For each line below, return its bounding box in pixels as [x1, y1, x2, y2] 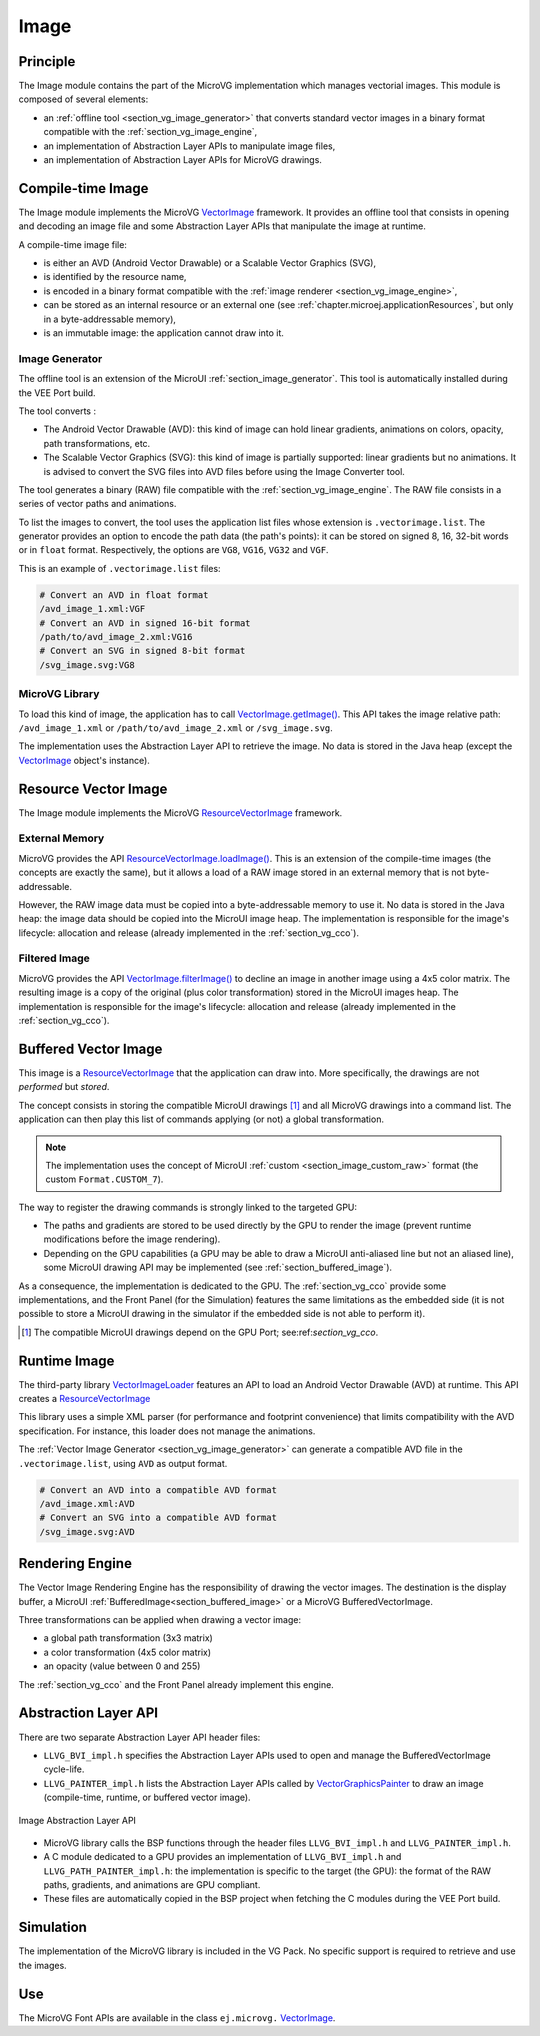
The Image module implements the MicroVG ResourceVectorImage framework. [18, 806, 343, 819]
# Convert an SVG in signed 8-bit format [39, 645, 246, 657]
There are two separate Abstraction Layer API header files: [18, 1731, 261, 1743]
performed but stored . [18, 1081, 110, 1093]
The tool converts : [18, 405, 97, 417]
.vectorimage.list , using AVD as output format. [18, 1457, 228, 1469]
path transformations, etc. [43, 437, 151, 449]
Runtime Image [18, 1352, 115, 1369]
